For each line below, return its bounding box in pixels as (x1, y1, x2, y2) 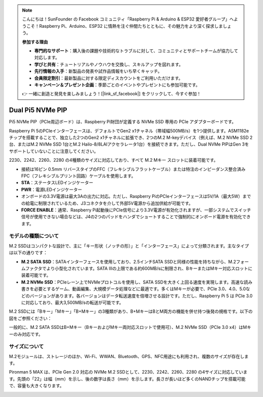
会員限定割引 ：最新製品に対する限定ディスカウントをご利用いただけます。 (34, 75, 183, 81)
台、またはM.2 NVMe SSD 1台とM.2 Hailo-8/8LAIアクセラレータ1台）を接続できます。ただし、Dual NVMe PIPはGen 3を (9, 141, 249, 147)
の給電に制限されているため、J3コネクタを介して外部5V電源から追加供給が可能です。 (21, 200, 193, 206)
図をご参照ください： (9, 315, 52, 321)
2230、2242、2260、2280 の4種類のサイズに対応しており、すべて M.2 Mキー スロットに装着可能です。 (9, 157, 219, 163)
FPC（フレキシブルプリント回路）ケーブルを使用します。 (21, 173, 136, 179)
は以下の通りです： (9, 250, 48, 256)
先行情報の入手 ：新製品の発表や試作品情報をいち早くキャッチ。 (34, 68, 163, 74)
